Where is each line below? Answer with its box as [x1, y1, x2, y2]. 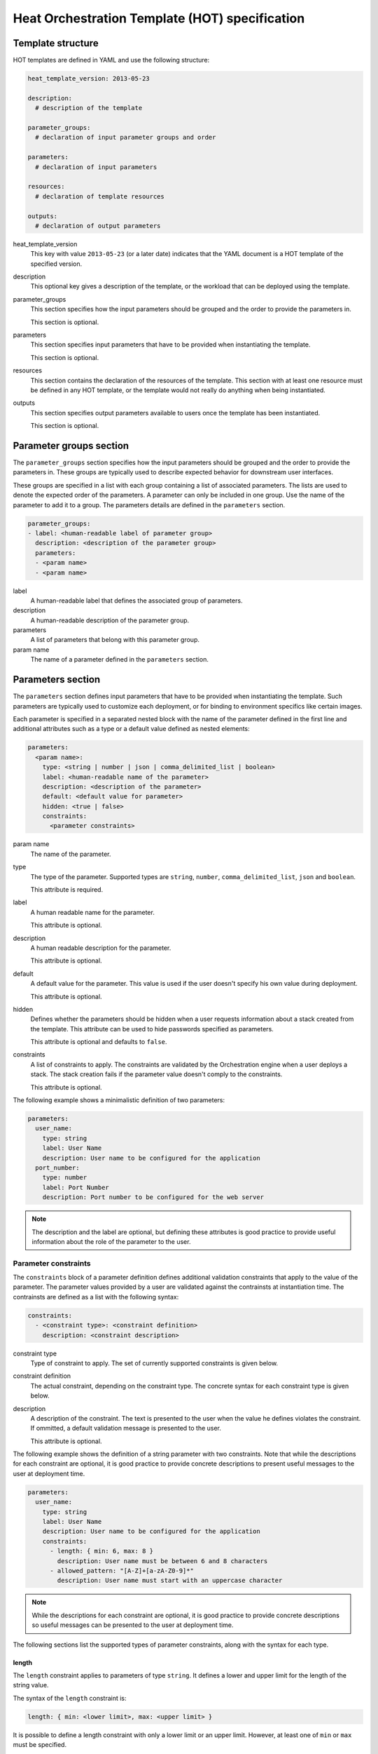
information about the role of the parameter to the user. [31, 1237, 191, 1245]
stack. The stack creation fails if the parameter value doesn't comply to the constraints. [30, 1070, 283, 1078]
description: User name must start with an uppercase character [57, 1576, 283, 1585]
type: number [42, 1174, 87, 1181]
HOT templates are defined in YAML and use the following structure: [13, 56, 210, 65]
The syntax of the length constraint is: [13, 1694, 127, 1702]
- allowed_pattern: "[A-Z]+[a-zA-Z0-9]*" [50, 1567, 194, 1574]
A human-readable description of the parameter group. [30, 616, 190, 624]
